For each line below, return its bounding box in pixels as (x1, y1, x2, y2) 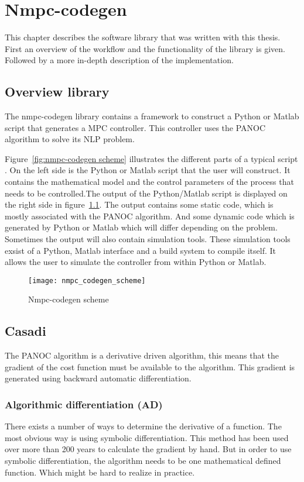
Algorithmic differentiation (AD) (5, 397, 163, 411)
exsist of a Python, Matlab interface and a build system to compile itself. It (5, 244, 276, 256)
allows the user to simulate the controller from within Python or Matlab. (5, 256, 267, 268)
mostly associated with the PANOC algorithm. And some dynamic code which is (5, 209, 295, 222)
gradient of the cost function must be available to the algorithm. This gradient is (5, 360, 295, 373)
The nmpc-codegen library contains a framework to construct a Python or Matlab (5, 110, 299, 122)
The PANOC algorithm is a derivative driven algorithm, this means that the (5, 349, 279, 361)
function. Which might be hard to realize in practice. (5, 466, 195, 478)
